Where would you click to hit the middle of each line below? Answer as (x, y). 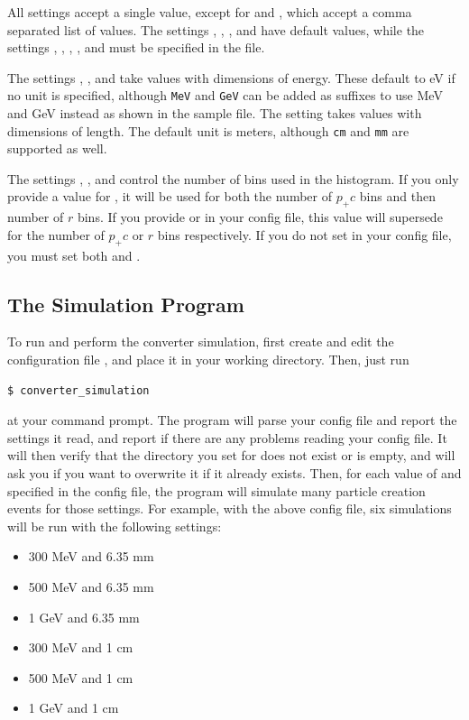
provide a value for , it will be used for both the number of (170, 196)
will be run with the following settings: (115, 526)
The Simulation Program (126, 304)
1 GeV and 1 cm (74, 708)
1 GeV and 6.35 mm (84, 617)
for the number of (56, 234)
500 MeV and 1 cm (81, 677)
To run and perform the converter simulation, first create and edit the (201, 342)
